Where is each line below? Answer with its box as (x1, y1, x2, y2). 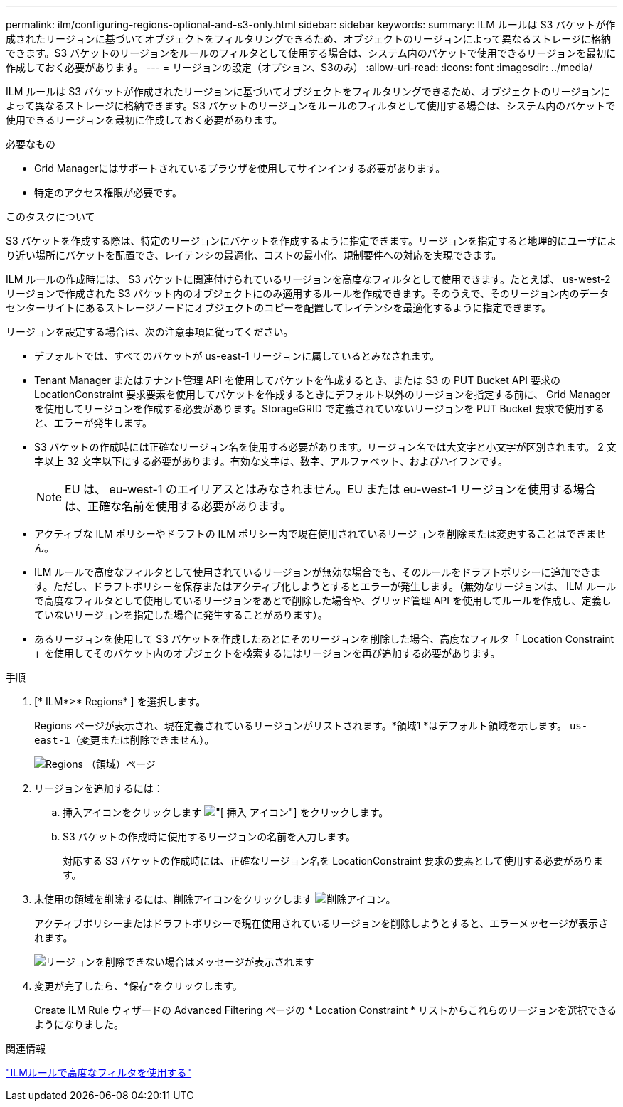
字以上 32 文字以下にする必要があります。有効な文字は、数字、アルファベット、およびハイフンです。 (34, 455, 508, 467)
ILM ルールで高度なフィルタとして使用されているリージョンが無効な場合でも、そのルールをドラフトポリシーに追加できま (34, 566, 601, 578)
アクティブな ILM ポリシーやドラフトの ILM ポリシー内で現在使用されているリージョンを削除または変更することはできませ (34, 528, 606, 540)
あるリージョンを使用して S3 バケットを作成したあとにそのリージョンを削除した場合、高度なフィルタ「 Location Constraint (34, 633, 614, 645)
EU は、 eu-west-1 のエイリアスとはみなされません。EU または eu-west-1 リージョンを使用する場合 (65, 482, 597, 496)
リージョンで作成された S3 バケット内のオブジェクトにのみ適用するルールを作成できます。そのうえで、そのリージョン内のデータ (6, 287, 609, 299)
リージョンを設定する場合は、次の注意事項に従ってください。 (6, 326, 294, 338)
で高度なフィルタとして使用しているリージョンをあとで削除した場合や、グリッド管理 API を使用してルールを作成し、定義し (34, 594, 612, 606)
